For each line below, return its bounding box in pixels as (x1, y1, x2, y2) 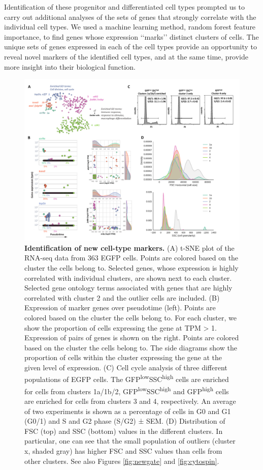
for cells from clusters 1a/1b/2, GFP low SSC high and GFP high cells (24, 384, 229, 396)
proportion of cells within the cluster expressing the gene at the (24, 352, 222, 363)
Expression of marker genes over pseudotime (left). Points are (24, 302, 216, 313)
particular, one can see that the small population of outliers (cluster (24, 435, 236, 446)
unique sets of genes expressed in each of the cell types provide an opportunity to (4, 41, 257, 52)
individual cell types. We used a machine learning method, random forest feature (4, 21, 256, 32)
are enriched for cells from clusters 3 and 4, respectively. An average (24, 395, 236, 406)
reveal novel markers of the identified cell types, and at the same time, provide (4, 51, 249, 62)
